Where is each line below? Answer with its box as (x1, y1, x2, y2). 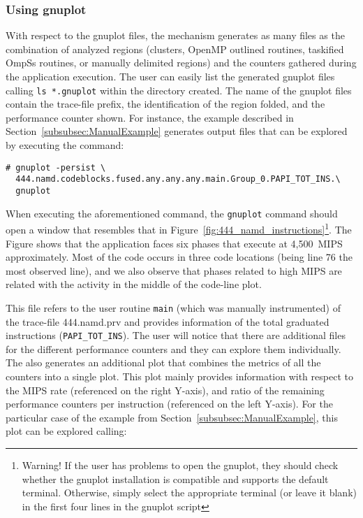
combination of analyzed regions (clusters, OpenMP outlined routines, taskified (6, 41, 344, 56)
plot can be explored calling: (6, 424, 127, 438)
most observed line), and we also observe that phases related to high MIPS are (6, 263, 342, 278)
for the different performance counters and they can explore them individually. (6, 341, 341, 356)
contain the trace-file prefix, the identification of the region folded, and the (6, 96, 325, 111)
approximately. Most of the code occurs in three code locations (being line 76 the (6, 250, 353, 264)
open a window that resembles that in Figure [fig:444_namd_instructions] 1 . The (6, 220, 352, 236)
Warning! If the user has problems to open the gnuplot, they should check (22, 457, 339, 472)
